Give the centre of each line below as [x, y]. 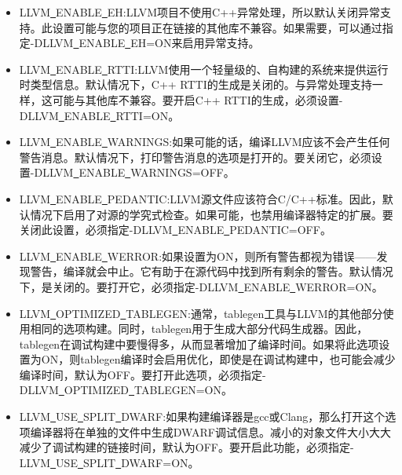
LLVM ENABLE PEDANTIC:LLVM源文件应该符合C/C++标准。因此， [201, 198]
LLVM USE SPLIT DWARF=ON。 [109, 462]
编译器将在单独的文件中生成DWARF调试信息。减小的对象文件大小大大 [210, 431]
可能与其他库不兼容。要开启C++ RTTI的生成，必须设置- [197, 99]
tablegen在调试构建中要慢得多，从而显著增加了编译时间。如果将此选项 [199, 343]
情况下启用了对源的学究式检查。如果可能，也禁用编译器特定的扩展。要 [212, 214]
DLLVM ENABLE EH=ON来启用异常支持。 [147, 43]
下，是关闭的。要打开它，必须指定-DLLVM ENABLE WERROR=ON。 [201, 286]
